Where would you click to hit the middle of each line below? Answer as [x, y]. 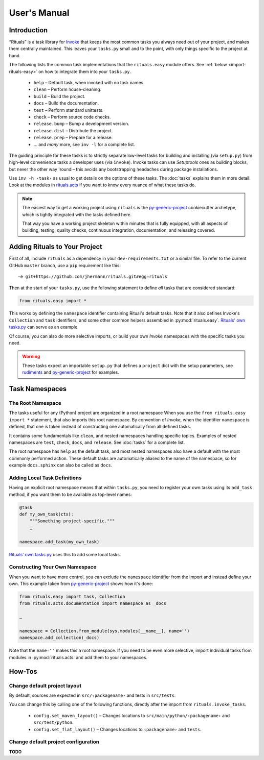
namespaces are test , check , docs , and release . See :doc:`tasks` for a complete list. [97, 442]
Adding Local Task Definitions [45, 478]
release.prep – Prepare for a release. [73, 138]
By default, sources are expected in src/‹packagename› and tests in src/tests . [92, 695]
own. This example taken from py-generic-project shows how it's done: [81, 584]
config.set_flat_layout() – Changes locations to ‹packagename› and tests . [117, 729]
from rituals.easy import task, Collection [72, 597]
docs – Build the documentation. [66, 103]
